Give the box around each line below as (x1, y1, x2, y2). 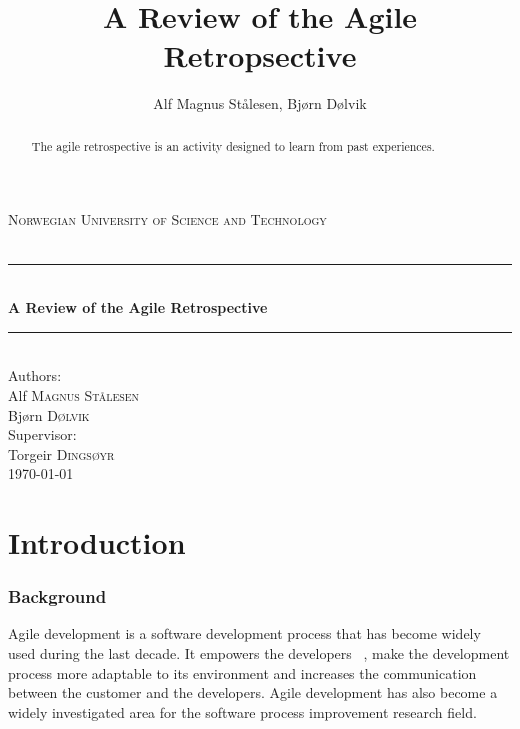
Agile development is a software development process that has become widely (8, 623, 481, 644)
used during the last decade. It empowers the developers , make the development (8, 643, 510, 664)
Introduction (8, 522, 186, 563)
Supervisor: (8, 424, 77, 445)
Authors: (8, 365, 62, 386)
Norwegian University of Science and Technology (8, 209, 327, 230)
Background (8, 584, 107, 609)
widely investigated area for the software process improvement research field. (8, 701, 477, 722)
